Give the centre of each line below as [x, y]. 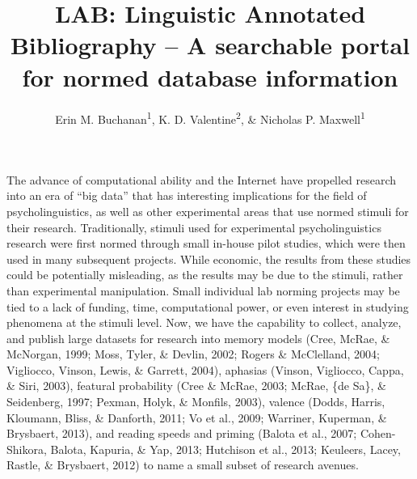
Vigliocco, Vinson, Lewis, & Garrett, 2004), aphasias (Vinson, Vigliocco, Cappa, [205, 369]
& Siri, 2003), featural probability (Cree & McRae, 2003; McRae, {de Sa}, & [196, 386]
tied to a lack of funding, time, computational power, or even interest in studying [208, 306]
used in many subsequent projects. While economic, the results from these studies [209, 259]
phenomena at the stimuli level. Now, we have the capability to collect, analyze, [204, 322]
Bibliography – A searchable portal [210, 45]
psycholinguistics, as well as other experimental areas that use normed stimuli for [208, 211]
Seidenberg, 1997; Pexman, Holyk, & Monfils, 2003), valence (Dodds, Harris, [196, 402]
